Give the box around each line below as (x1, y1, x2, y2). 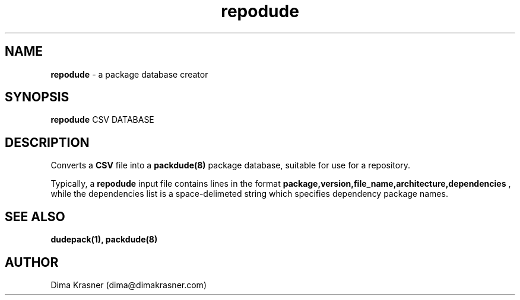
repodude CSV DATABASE (50, 114, 154, 125)
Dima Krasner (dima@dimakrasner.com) (50, 279, 207, 290)
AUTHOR (5, 254, 59, 270)
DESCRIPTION (5, 135, 90, 150)
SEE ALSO (5, 209, 65, 224)
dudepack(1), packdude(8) (50, 234, 158, 245)
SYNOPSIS (5, 90, 69, 105)
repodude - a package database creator (50, 69, 208, 79)
